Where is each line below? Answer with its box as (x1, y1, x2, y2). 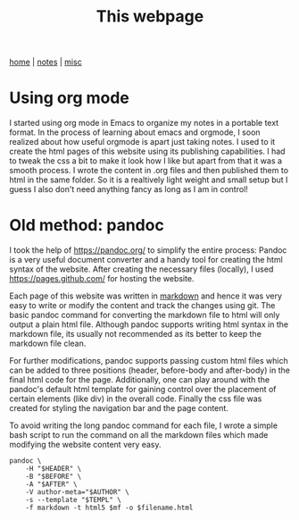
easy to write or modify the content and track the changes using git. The (9, 300, 276, 311)
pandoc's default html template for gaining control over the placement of (9, 384, 277, 395)
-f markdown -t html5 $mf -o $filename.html (25, 503, 194, 513)
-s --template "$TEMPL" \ (25, 496, 122, 505)
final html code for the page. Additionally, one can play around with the (9, 374, 270, 385)
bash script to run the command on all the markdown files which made (9, 430, 269, 440)
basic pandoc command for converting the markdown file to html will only (9, 310, 280, 321)
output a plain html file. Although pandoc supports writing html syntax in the (9, 319, 288, 330)
